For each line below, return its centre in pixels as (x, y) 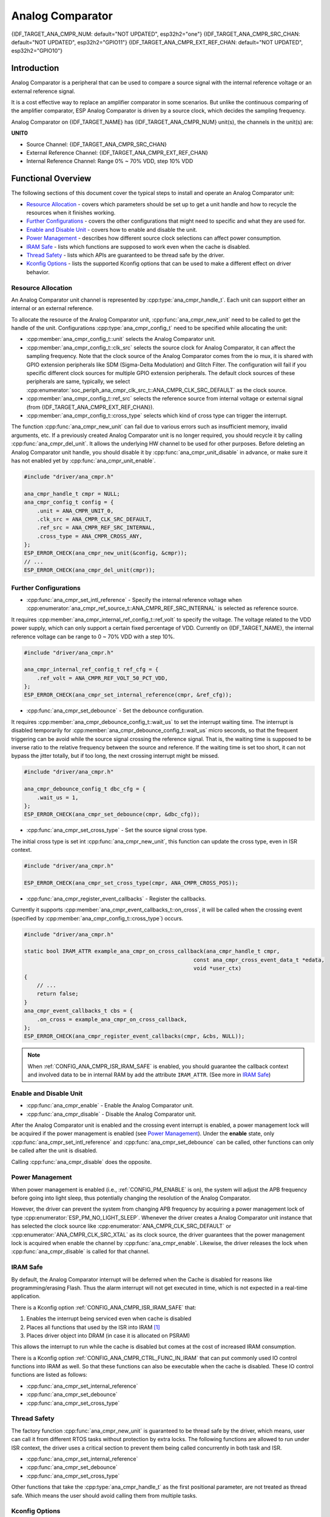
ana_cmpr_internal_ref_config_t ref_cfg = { (91, 670)
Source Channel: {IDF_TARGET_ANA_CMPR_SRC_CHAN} (96, 144)
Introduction (35, 68)
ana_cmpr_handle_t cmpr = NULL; (72, 494)
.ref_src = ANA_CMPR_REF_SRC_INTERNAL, (96, 528)
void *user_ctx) (217, 968)
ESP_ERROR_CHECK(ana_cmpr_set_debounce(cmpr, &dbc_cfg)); (112, 814)
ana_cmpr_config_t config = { (69, 502)
